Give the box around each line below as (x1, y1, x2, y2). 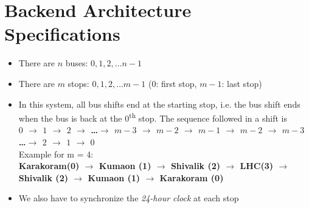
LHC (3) (240, 159, 274, 172)
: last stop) (221, 77, 262, 89)
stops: (68, 77, 89, 89)
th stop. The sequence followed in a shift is (129, 110, 287, 124)
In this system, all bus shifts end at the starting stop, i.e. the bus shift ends (18, 97, 300, 110)
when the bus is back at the (18, 111, 122, 124)
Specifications (4, 21, 120, 46)
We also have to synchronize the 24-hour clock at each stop (18, 192, 239, 204)
